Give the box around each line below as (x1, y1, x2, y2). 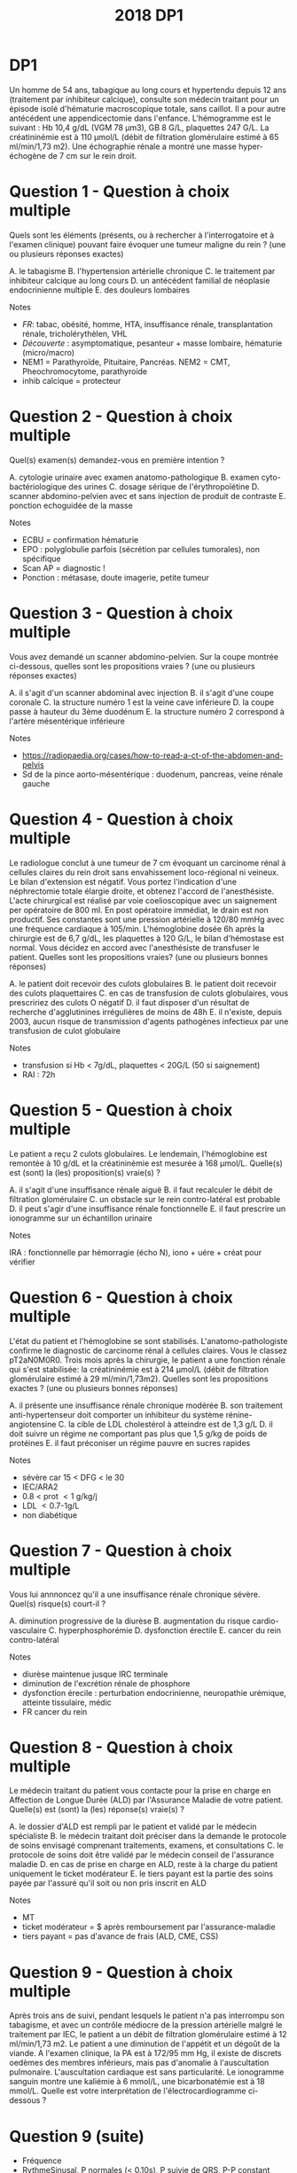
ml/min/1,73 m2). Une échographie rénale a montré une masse (9, 141, 238, 152)
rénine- (225, 1409, 253, 1419)
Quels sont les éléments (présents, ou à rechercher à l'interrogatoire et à (9, 230, 275, 240)
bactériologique (9, 481, 67, 492)
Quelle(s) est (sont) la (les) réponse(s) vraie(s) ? (9, 1804, 184, 1815)
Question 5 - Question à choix (9, 1100, 233, 1120)
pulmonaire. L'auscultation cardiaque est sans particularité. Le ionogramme (9, 2067, 285, 2077)
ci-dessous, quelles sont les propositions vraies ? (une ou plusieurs (9, 660, 255, 671)
